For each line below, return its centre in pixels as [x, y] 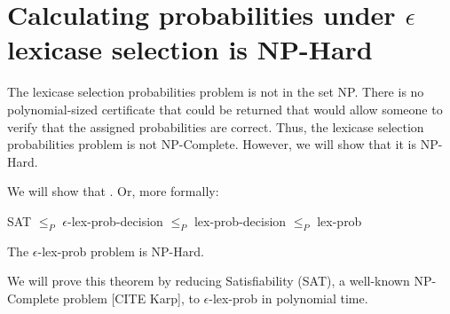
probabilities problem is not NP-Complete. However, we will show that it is [212, 144]
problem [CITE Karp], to [131, 298]
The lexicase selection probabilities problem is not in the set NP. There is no [216, 92]
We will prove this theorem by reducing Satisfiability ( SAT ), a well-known [209, 281]
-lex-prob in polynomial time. [288, 298]
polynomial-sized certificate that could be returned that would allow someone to [225, 109]
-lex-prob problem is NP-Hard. [121, 251]
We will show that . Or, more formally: [113, 191]
